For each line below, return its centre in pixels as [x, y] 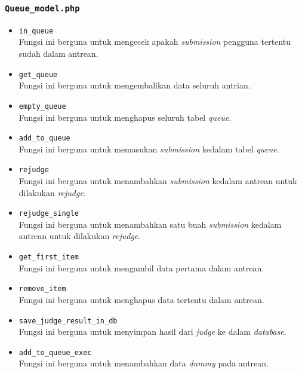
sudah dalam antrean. [58, 53]
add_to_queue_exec [55, 352]
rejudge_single [49, 214]
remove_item [42, 289]
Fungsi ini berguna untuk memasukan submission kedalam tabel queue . [149, 149]
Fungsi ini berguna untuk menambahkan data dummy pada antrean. [144, 363]
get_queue [38, 74]
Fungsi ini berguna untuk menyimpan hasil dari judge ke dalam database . [152, 331]
